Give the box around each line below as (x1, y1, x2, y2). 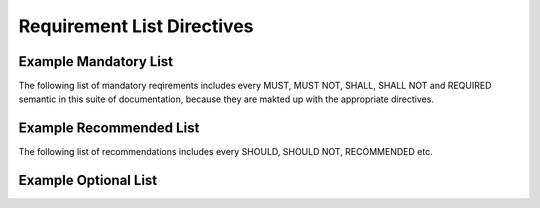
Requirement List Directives (18, 15, 254, 37)
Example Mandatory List (18, 53, 174, 70)
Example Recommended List (18, 120, 200, 137)
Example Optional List (18, 172, 158, 189)
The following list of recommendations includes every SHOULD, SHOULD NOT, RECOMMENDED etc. (18, 146, 434, 158)
